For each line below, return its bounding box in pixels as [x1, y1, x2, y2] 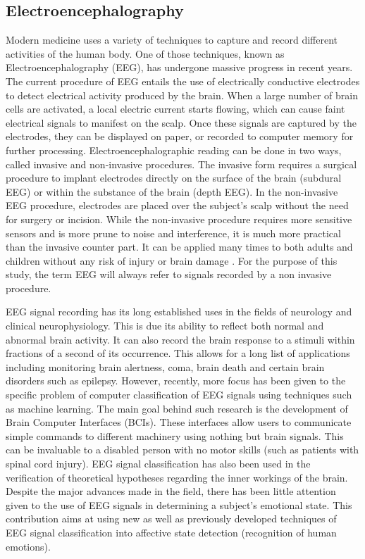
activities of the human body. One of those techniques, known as [6, 46, 285, 61]
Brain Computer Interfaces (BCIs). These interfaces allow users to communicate [6, 415, 352, 429]
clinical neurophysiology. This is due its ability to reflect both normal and [6, 318, 324, 333]
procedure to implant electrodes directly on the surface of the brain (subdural [6, 170, 342, 185]
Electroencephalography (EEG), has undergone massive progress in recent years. [6, 60, 353, 75]
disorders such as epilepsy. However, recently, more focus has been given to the [6, 373, 346, 388]
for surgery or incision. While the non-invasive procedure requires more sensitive [6, 211, 352, 226]
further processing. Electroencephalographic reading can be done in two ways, [6, 142, 342, 157]
